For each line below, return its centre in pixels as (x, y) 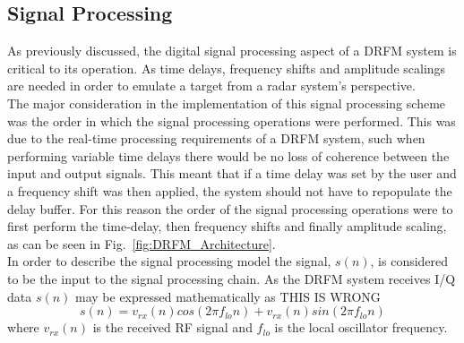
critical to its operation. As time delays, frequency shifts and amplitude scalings (227, 68)
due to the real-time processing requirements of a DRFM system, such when (216, 138)
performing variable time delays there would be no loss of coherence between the (228, 155)
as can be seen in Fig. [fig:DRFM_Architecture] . (142, 243)
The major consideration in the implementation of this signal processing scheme (227, 103)
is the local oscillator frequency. (361, 327)
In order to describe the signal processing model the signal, (169, 261)
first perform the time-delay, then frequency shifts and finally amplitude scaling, (227, 226)
